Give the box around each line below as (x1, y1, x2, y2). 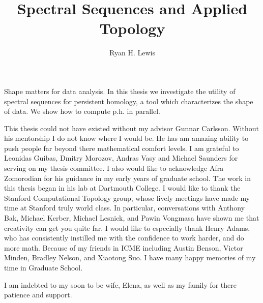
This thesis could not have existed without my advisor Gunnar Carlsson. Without (4, 123, 259, 133)
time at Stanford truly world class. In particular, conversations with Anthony (4, 202, 245, 213)
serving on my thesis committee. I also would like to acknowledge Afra (4, 163, 224, 173)
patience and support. (4, 289, 72, 300)
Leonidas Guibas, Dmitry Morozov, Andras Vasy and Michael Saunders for (4, 153, 238, 163)
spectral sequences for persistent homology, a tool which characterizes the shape (4, 96, 253, 106)
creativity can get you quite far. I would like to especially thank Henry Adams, (4, 222, 250, 233)
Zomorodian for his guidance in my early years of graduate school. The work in (4, 172, 251, 183)
